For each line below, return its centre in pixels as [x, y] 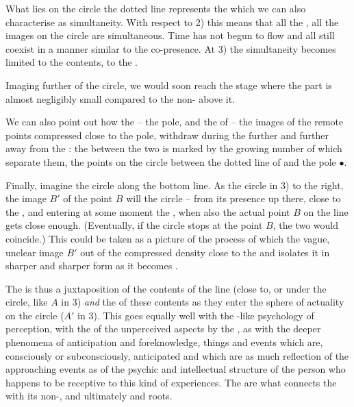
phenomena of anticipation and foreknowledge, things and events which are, [164, 342]
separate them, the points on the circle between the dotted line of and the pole [171, 161]
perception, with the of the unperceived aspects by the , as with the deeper [163, 329]
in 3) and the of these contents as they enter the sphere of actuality [203, 302]
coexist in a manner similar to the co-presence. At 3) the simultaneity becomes [171, 48]
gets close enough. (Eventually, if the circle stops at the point [134, 225]
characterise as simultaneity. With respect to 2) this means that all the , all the [172, 22]
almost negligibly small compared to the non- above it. [121, 98]
